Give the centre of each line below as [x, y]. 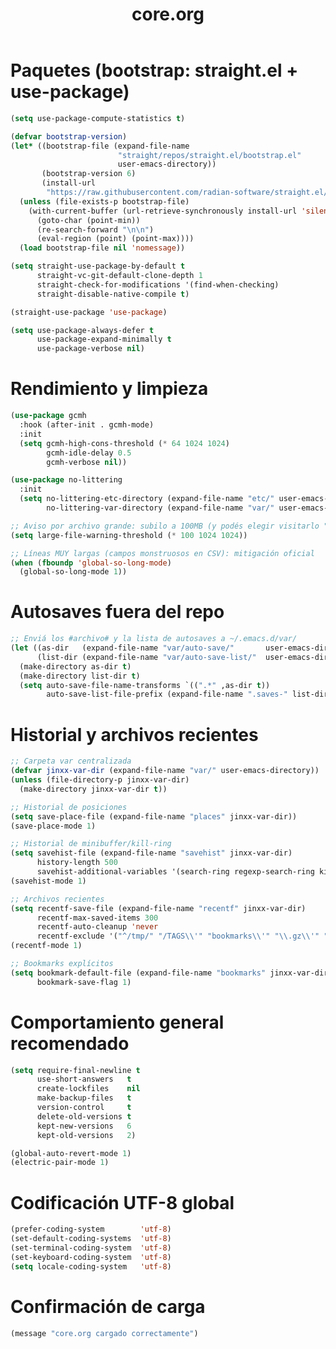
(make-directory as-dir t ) [75, 666]
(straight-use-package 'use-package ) [89, 312]
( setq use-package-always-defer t [82, 330]
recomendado [70, 1043]
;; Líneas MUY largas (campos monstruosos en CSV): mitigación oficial [162, 553]
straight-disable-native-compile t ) [113, 294]
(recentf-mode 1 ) [46, 946]
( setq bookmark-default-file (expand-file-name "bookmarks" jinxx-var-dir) [171, 973]
